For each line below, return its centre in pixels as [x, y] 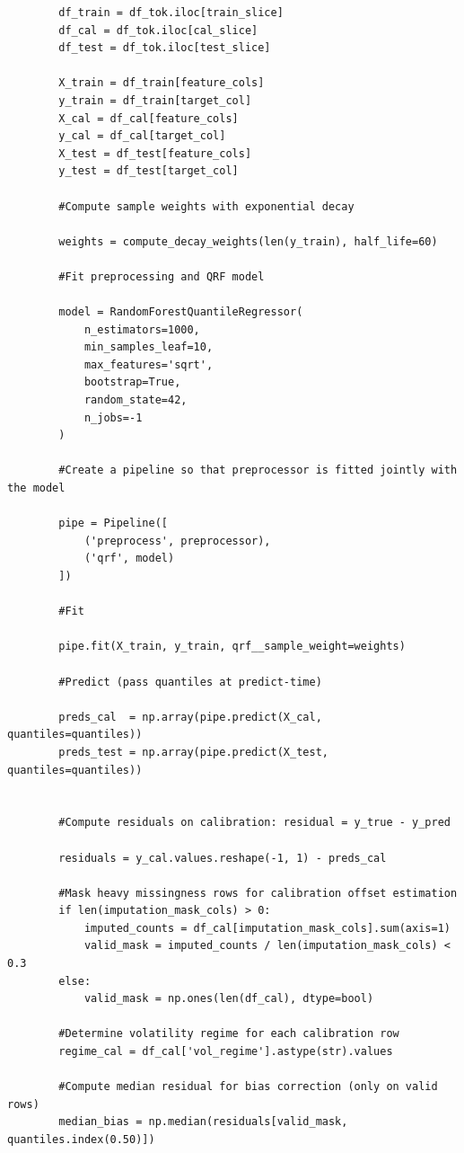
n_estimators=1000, [142, 329]
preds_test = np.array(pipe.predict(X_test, [193, 752]
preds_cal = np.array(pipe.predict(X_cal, [190, 717]
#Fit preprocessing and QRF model [162, 276]
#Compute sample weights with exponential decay [206, 206]
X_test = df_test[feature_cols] [155, 153]
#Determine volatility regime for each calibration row [229, 1034]
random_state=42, [136, 400]
